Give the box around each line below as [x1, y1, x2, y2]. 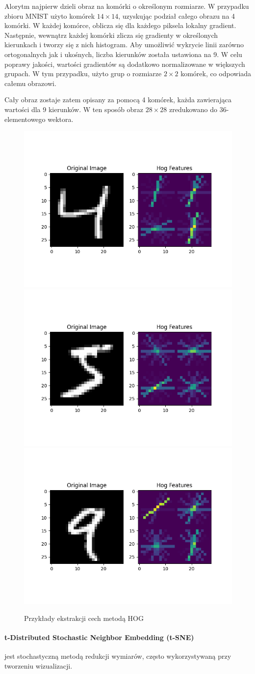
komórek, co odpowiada [180, 68, 252, 79]
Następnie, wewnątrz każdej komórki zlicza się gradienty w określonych [4, 29, 218, 40]
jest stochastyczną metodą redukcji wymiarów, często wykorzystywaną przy [4, 651, 231, 661]
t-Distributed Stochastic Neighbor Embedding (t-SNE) [4, 632, 194, 643]
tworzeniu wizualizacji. [4, 660, 73, 671]
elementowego [4, 114, 46, 124]
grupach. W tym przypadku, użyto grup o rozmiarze [4, 68, 162, 79]
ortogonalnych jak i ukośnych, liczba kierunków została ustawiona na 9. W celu [4, 49, 242, 59]
